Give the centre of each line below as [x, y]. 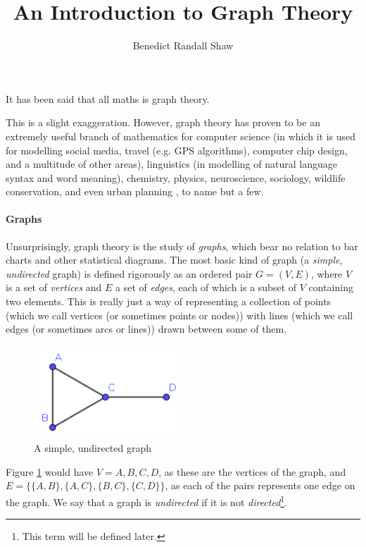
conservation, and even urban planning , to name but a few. [135, 191]
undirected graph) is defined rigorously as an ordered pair [129, 273]
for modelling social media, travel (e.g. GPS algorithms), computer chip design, [177, 150]
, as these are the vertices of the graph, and [252, 471]
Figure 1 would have [50, 471]
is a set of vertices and [54, 287]
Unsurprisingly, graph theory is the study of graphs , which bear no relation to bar [182, 246]
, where [327, 273]
